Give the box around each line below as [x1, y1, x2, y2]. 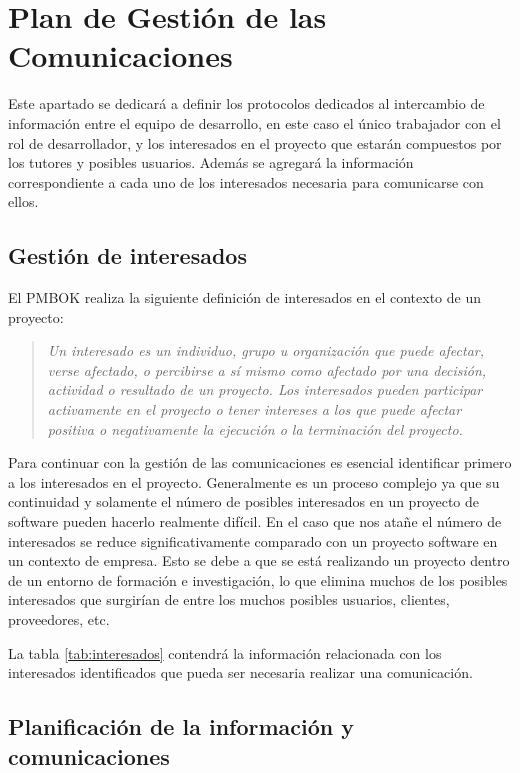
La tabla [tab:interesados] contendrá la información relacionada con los [8, 642, 442, 663]
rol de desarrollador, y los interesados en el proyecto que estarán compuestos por [8, 132, 502, 153]
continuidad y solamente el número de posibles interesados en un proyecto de [8, 491, 480, 512]
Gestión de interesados [8, 240, 247, 271]
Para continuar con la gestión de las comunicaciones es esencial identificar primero [8, 452, 512, 473]
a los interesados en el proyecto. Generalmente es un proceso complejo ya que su [8, 471, 500, 492]
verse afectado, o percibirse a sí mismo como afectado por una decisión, [47, 359, 487, 380]
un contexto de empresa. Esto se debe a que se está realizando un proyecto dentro [8, 550, 510, 571]
